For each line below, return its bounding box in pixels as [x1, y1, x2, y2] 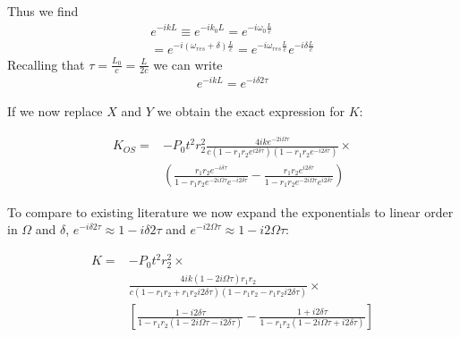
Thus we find [7, 2, 79, 20]
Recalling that [7, 55, 85, 73]
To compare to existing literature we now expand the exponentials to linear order [7, 202, 454, 221]
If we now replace [7, 102, 103, 121]
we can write [153, 55, 223, 73]
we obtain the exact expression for [157, 102, 345, 121]
